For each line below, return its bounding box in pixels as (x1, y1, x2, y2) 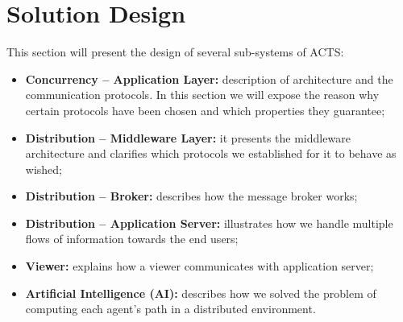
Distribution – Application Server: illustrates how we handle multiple (25, 214, 393, 231)
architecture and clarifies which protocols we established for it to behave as (25, 145, 397, 162)
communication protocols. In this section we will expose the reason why (25, 86, 380, 103)
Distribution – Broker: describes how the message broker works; (25, 188, 358, 204)
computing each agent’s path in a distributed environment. (25, 300, 316, 317)
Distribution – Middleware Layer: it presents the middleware (25, 129, 351, 146)
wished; (25, 160, 62, 177)
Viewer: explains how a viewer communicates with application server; (25, 258, 374, 275)
